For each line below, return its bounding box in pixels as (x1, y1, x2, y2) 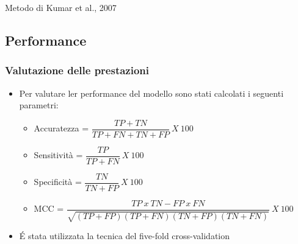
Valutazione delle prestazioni (5, 63, 150, 78)
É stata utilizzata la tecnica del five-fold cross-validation (19, 229, 230, 242)
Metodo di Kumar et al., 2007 (5, 1, 117, 13)
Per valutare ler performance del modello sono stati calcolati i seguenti (19, 86, 284, 99)
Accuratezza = (34, 122, 89, 134)
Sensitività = (34, 148, 83, 161)
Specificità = (34, 175, 82, 188)
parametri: (19, 99, 59, 111)
